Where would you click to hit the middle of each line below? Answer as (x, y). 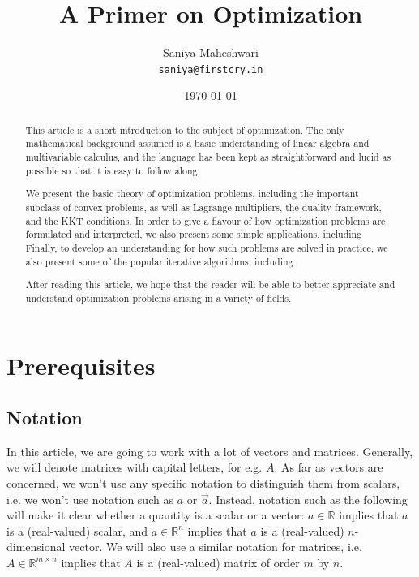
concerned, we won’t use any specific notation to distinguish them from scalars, (203, 483)
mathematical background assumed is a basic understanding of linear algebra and (197, 143)
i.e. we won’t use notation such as (90, 499)
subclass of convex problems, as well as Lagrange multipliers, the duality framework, (203, 207)
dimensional (36, 547)
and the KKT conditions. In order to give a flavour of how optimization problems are (205, 220)
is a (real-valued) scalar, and (77, 530)
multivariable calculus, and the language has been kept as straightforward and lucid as (208, 157)
